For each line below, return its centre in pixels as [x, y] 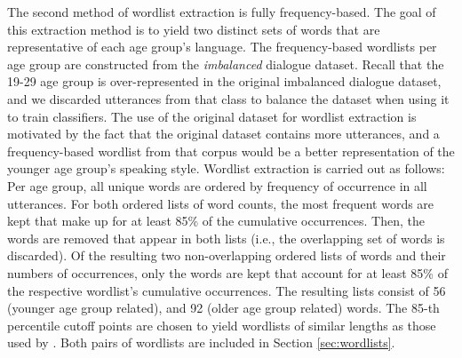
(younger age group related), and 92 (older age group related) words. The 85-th [223, 308]
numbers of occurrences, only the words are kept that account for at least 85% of [227, 272]
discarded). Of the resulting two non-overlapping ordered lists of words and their [227, 255]
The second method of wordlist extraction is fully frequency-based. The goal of [222, 12]
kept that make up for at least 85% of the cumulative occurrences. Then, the [216, 221]
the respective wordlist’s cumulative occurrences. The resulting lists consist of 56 [227, 290]
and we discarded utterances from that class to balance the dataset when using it [228, 98]
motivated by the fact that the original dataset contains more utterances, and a [223, 134]
